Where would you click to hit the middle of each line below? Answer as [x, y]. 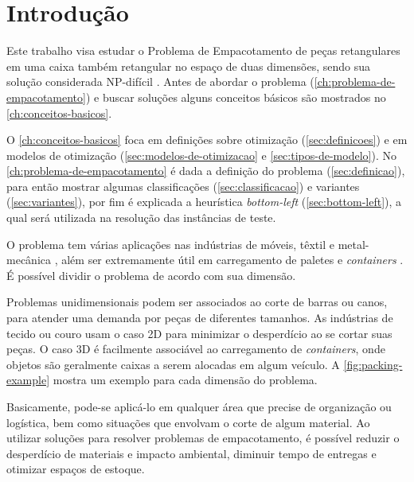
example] [28, 380]
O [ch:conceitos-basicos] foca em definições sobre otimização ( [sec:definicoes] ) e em [207, 140]
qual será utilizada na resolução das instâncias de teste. [141, 218]
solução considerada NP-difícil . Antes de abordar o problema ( [160, 82]
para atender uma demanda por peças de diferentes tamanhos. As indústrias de [200, 318]
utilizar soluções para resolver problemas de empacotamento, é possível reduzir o [203, 438]
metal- [353, 244]
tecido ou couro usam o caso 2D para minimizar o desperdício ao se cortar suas [199, 333]
